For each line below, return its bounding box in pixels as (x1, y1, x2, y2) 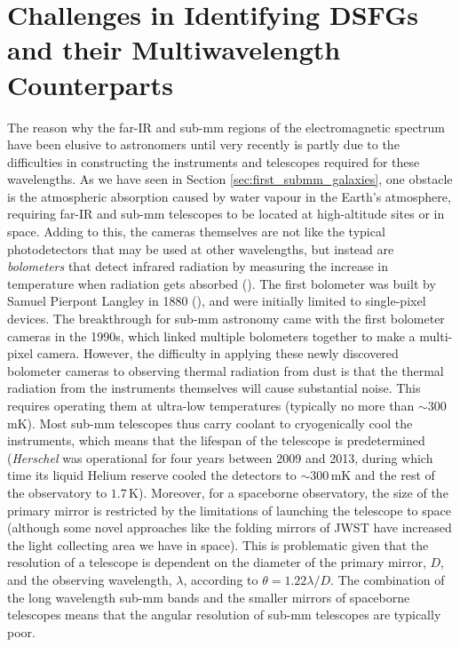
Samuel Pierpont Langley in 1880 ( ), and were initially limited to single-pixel (7, 292, 426, 310)
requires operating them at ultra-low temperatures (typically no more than (7, 396, 415, 414)
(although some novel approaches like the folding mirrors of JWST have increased (7, 518, 452, 537)
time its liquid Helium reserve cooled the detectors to (7, 466, 297, 484)
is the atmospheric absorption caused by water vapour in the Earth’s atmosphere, (7, 187, 451, 205)
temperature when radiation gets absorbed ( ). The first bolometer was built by (7, 274, 436, 292)
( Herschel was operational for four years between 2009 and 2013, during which (7, 448, 433, 467)
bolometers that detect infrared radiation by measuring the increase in (7, 257, 388, 276)
